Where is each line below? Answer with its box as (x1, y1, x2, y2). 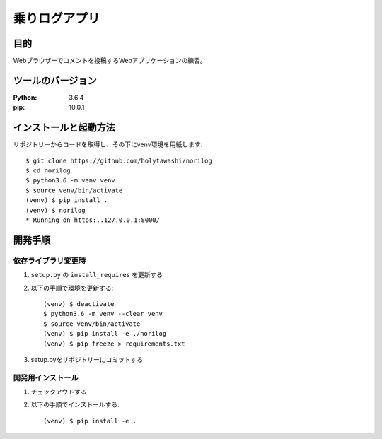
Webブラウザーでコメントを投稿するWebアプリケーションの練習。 (13, 57, 207, 65)
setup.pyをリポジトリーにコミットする (30, 355, 144, 363)
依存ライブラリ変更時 (13, 255, 86, 265)
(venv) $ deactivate (43, 300, 115, 308)
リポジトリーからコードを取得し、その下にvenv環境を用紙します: (13, 140, 203, 148)
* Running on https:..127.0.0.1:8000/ (25, 216, 161, 224)
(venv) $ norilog (25, 206, 86, 214)
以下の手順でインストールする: (30, 400, 120, 409)
